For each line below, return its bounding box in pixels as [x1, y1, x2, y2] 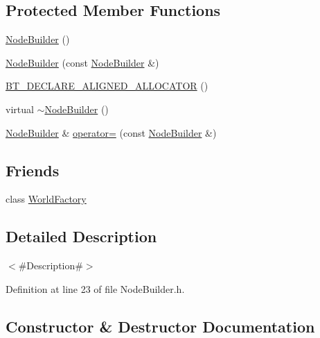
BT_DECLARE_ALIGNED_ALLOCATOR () [6, 78, 208, 93]
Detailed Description [6, 226, 157, 247]
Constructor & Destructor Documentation [6, 315, 315, 337]
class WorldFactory [6, 192, 87, 206]
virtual [6, 101, 34, 116]
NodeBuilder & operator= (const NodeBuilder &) [6, 125, 217, 140]
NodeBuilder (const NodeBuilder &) [6, 55, 159, 69]
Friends [6, 159, 60, 180]
